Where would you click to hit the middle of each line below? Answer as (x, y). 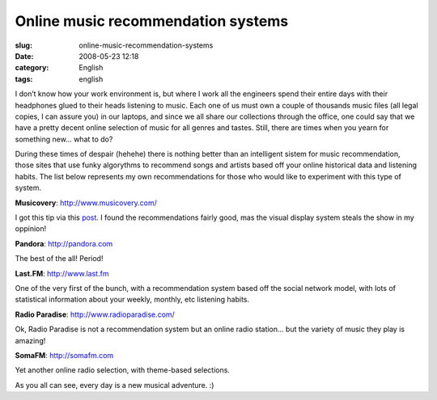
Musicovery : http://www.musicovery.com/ (86, 203)
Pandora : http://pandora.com (64, 243)
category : (32, 68)
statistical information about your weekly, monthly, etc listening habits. (132, 300)
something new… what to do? (64, 139)
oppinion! (31, 229)
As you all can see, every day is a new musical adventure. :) (115, 385)
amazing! (30, 340)
